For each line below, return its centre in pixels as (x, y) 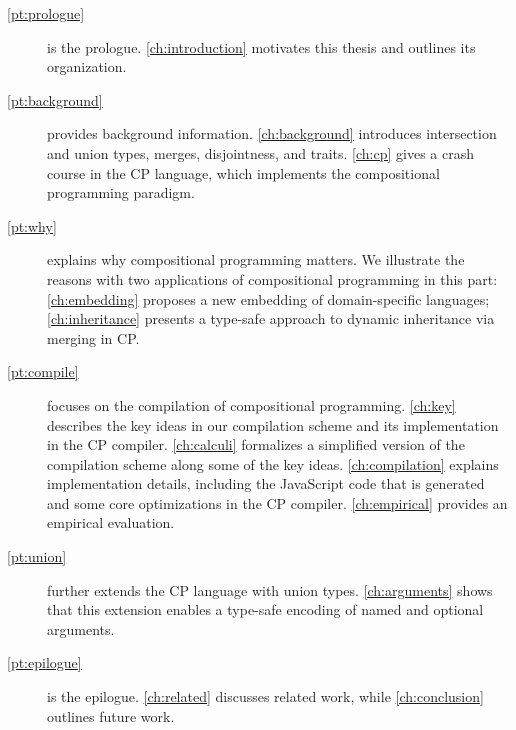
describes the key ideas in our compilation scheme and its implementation (273, 424)
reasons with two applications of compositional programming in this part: (272, 278)
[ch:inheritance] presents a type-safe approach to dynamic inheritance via (271, 318)
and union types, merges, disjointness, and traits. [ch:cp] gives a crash (260, 152)
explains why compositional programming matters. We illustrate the (256, 259)
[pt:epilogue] (44, 662)
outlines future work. (111, 715)
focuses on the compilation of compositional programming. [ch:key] (251, 404)
